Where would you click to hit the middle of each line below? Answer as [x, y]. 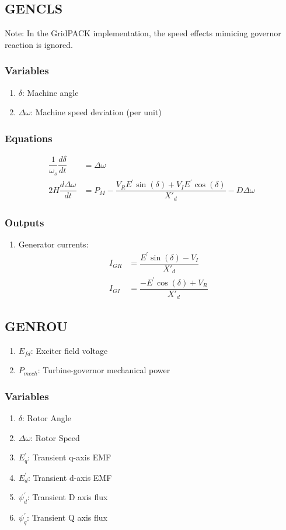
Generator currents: [53, 244]
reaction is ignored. [39, 44]
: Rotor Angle [47, 418]
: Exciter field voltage [69, 350]
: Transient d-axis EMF [70, 477]
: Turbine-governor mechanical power [104, 370]
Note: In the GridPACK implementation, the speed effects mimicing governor [143, 33]
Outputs [25, 222]
